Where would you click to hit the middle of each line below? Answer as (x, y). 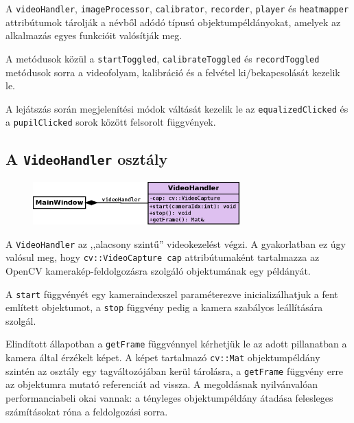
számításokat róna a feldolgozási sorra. (87, 411)
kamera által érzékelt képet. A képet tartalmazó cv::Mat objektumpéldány (163, 357)
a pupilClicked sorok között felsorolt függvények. (111, 122)
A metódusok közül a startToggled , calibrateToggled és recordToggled (163, 58)
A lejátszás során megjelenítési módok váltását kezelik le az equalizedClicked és (177, 108)
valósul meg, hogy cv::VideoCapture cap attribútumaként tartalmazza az (163, 257)
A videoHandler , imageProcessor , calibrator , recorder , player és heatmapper (177, 8)
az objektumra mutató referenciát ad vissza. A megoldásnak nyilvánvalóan (162, 384)
